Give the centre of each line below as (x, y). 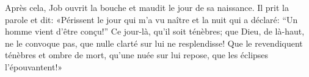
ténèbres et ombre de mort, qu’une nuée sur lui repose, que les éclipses (137, 55)
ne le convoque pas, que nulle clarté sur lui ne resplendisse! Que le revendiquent (154, 43)
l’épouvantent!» (34, 66)
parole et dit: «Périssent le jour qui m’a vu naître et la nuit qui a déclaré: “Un (151, 19)
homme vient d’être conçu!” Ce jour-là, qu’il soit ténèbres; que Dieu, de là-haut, (155, 31)
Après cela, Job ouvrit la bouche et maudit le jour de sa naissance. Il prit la (147, 7)
